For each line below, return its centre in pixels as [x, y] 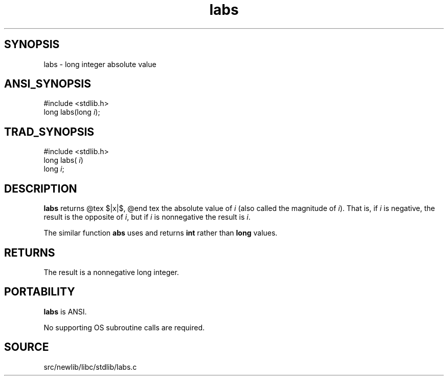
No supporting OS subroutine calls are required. [124, 327]
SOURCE [27, 347]
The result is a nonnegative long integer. [111, 272]
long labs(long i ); [72, 112]
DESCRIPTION [41, 188]
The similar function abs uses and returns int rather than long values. [161, 233]
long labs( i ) [63, 160]
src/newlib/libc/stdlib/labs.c [90, 367]
